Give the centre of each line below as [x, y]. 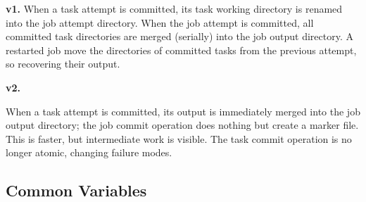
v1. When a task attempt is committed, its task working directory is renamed [174, 8]
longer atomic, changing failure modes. [89, 152]
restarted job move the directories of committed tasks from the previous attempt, [181, 50]
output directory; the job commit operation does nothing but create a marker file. [182, 125]
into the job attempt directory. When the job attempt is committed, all [160, 22]
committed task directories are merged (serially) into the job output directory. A [180, 36]
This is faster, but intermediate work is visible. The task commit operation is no [179, 138]
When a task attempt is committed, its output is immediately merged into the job [183, 111]
